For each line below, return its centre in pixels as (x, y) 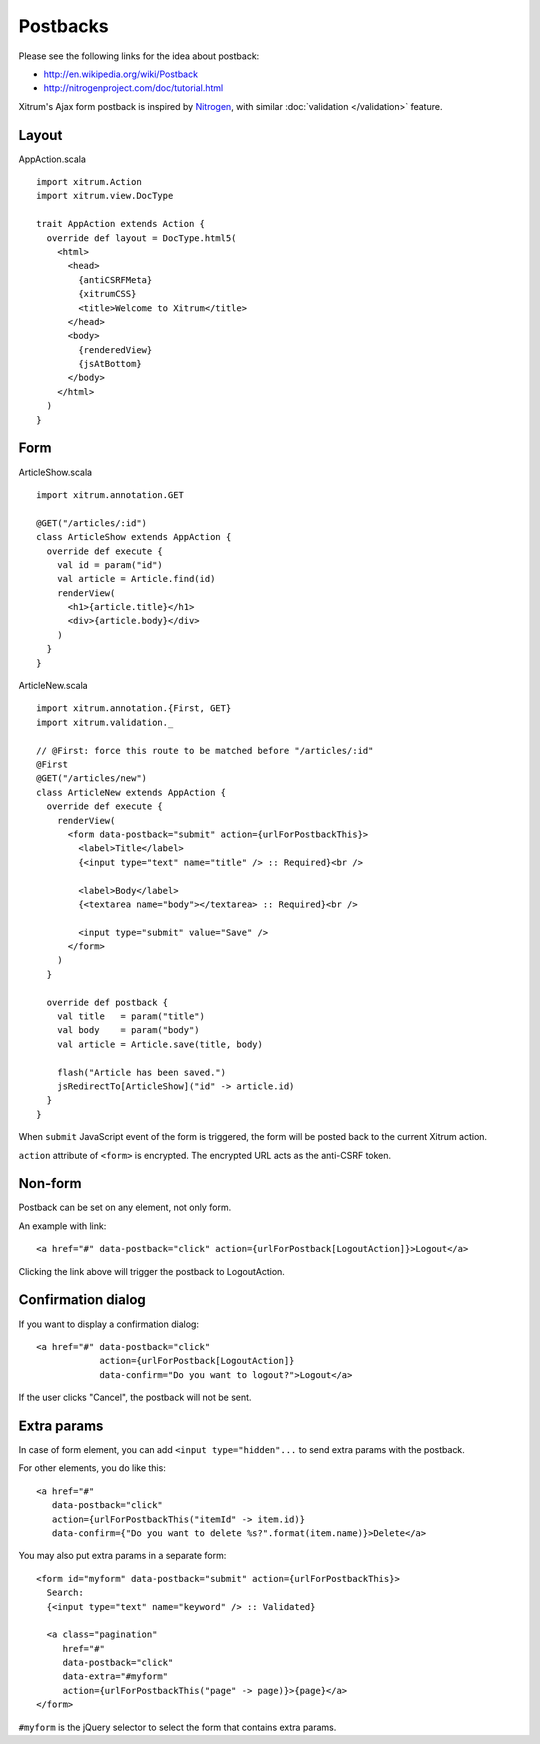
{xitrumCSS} (107, 294)
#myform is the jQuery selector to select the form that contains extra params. (177, 1727)
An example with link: (62, 1226)
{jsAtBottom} (110, 364)
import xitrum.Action (89, 182)
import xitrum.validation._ (105, 722)
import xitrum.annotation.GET (110, 494)
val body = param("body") (128, 1030)
